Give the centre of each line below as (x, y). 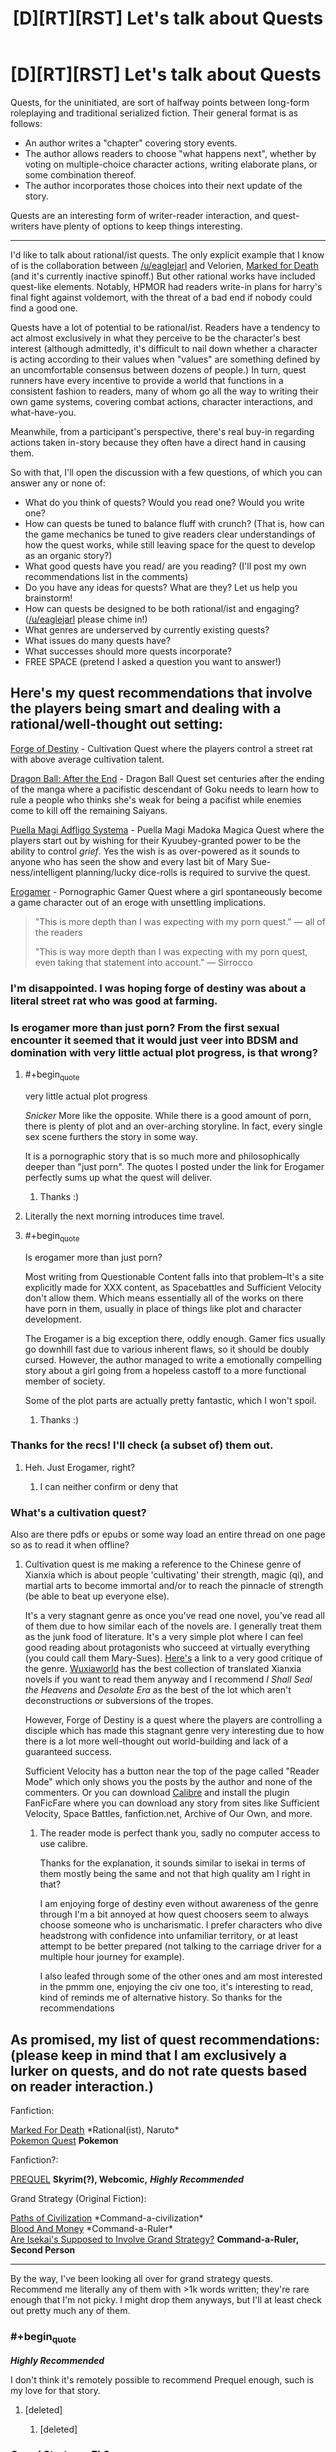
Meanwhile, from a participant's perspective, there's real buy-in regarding (162, 431)
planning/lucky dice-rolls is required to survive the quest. (193, 872)
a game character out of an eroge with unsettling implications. (138, 902)
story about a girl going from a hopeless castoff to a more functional (165, 1370)
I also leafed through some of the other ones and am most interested (181, 1976)
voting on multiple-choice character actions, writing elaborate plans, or (171, 164)
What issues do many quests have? (98, 640)
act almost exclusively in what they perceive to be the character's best (155, 338)
